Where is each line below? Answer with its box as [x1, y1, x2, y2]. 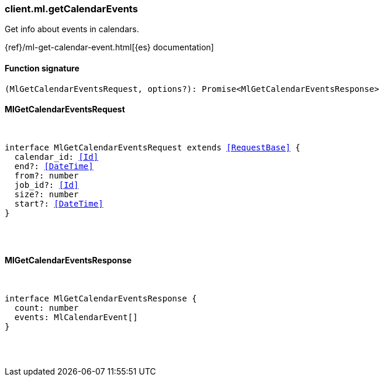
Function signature [5, 63, 79, 73]
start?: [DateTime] [14, 198, 103, 208]
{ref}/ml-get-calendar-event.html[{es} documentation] [5, 42, 214, 53]
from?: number [14, 170, 79, 180]
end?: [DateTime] [14, 161, 94, 171]
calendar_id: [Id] [14, 152, 99, 162]
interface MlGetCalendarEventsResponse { [5, 294, 197, 304]
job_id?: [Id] [14, 180, 79, 190]
